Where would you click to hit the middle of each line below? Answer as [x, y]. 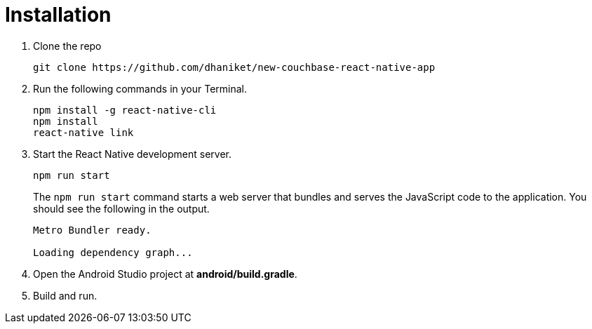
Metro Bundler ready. [92, 230]
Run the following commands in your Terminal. [140, 88]
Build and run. [65, 295]
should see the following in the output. [121, 208]
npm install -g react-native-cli [125, 110]
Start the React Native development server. [133, 154]
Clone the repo [67, 46]
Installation [58, 15]
